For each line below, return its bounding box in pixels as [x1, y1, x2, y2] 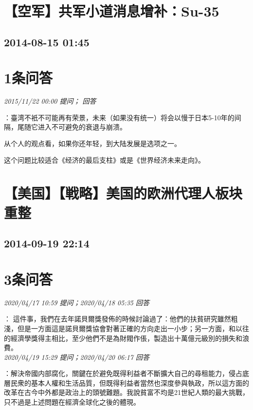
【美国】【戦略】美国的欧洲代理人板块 [4, 183, 243, 203]
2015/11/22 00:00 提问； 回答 [4, 96, 96, 106]
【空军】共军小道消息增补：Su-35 [4, 1, 219, 21]
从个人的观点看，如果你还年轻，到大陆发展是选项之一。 [4, 138, 181, 149]
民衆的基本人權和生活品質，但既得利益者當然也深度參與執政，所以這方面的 [10, 377, 249, 388]
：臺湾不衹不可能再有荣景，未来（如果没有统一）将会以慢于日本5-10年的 [4, 112, 235, 122]
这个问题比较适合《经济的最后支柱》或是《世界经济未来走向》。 [4, 154, 205, 165]
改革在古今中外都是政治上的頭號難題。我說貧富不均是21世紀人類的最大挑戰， [4, 387, 249, 397]
